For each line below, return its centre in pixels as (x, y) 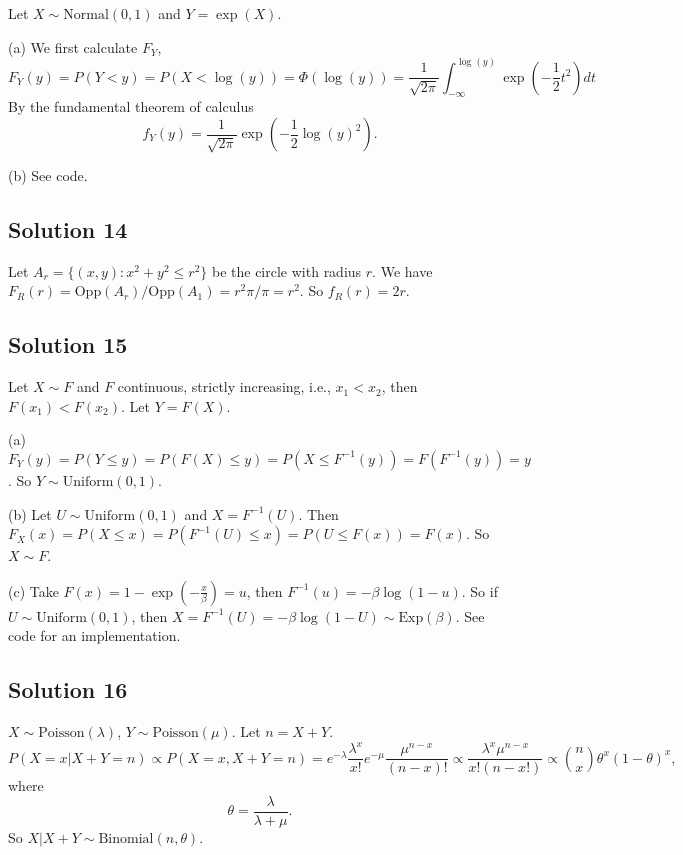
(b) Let (30, 513)
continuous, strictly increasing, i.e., (224, 386)
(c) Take (33, 590)
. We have (402, 270)
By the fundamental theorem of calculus (131, 106)
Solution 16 (68, 689)
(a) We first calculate (73, 46)
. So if (479, 590)
